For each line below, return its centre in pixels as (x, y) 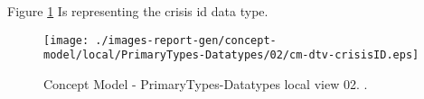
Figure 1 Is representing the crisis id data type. (138, 11)
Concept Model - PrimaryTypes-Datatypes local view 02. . (206, 83)
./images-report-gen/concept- (186, 40)
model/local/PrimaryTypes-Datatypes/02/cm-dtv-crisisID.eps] (231, 55)
